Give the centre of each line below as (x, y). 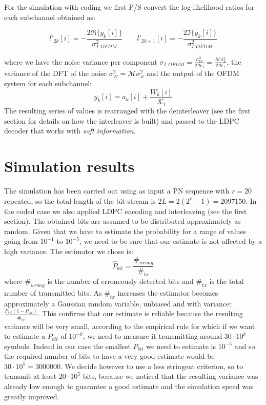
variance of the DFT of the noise (55, 73)
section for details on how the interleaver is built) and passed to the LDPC (122, 120)
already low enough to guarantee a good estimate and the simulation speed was (129, 386)
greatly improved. (32, 396)
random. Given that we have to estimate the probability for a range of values (125, 231)
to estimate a (25, 336)
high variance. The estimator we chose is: (69, 251)
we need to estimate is (181, 346)
